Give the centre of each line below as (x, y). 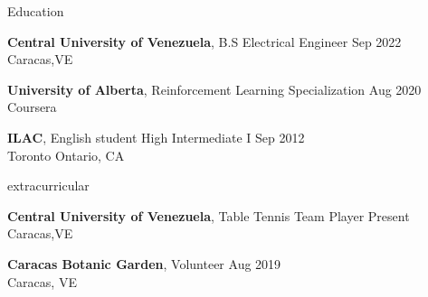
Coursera (32, 107)
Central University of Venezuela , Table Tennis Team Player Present (209, 215)
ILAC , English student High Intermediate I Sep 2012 (156, 137)
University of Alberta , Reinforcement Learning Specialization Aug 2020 (214, 89)
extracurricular (48, 186)
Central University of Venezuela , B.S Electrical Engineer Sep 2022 (204, 41)
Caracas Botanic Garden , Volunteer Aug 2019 (144, 263)
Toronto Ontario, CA (66, 155)
